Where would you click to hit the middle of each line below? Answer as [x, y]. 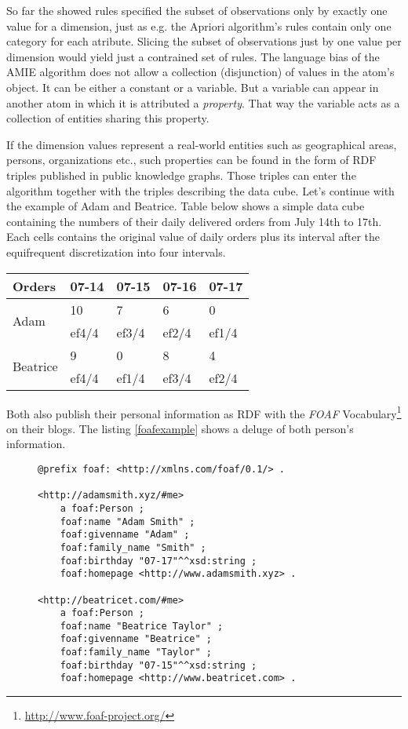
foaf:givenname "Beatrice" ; [136, 639]
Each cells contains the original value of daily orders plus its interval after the [193, 237]
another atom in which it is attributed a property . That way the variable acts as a [203, 102]
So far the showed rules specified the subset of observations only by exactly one [197, 10]
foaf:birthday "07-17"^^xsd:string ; [158, 561]
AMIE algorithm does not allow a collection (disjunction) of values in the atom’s [200, 72]
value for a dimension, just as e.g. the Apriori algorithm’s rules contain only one [199, 26]
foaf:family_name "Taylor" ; [136, 652]
